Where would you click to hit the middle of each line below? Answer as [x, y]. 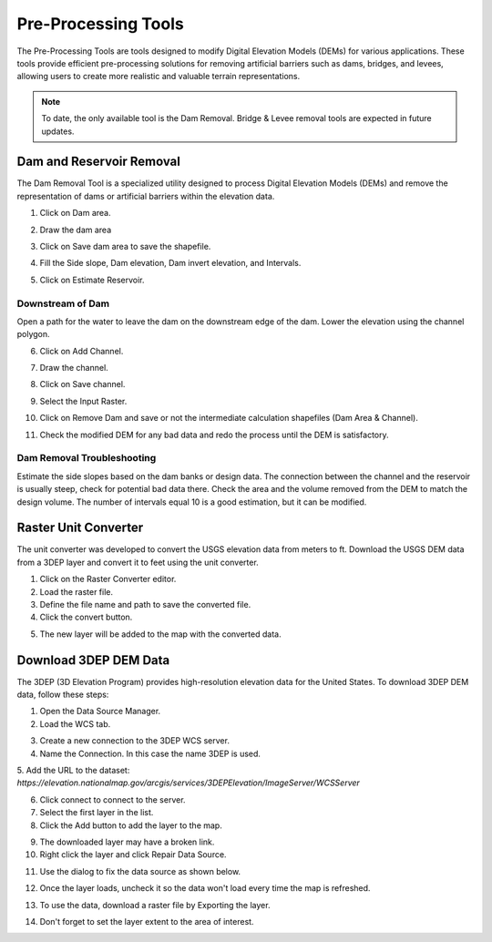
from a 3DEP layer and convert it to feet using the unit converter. [138, 562]
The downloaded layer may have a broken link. [127, 842]
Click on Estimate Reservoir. [92, 280]
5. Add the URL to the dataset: [73, 771]
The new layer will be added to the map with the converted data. [160, 634]
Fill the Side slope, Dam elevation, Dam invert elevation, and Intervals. [170, 263]
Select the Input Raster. [83, 401]
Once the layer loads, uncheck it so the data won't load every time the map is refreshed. [205, 888]
